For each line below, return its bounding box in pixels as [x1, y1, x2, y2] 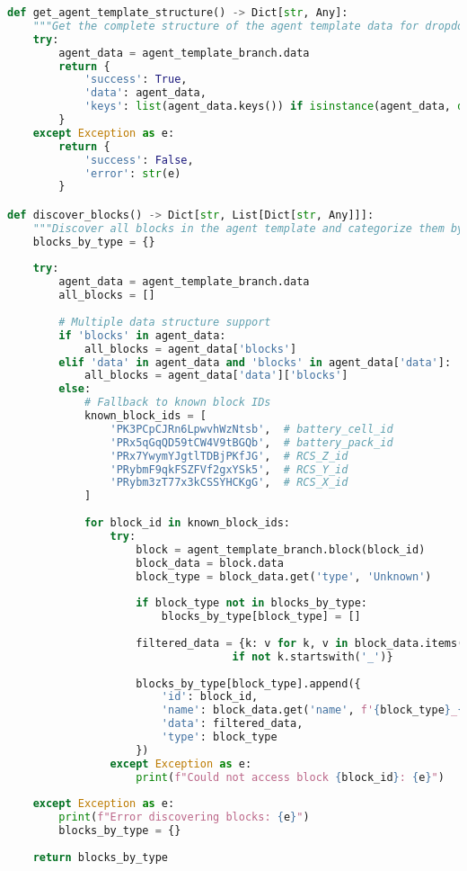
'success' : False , [84, 153, 194, 166]
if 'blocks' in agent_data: [58, 328, 226, 342]
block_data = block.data [136, 556, 284, 570]
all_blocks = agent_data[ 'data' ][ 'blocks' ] [84, 369, 348, 382]
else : [58, 382, 92, 396]
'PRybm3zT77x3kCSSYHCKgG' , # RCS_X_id [110, 476, 348, 489]
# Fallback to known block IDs [84, 396, 271, 409]
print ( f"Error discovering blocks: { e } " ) [58, 811, 310, 824]
